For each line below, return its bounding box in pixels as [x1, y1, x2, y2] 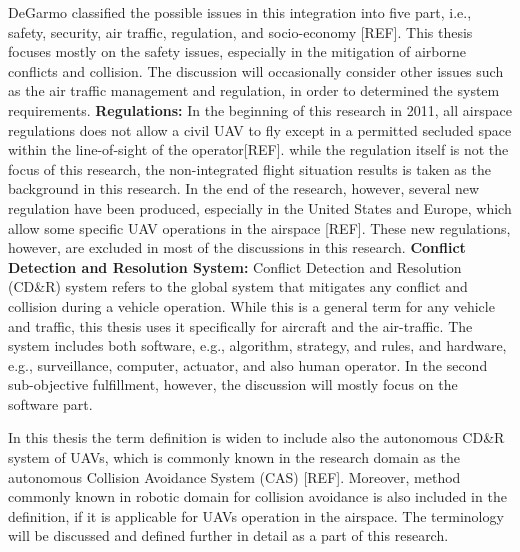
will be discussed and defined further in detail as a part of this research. [8, 525, 449, 546]
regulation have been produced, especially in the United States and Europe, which [8, 197, 512, 218]
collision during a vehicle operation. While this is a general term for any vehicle [8, 295, 495, 316]
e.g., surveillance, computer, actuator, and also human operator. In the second [8, 354, 488, 375]
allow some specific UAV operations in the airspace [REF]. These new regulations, [8, 217, 511, 238]
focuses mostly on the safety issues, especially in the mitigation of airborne [8, 41, 467, 62]
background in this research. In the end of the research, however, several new [8, 178, 480, 199]
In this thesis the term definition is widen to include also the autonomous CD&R [8, 427, 505, 448]
